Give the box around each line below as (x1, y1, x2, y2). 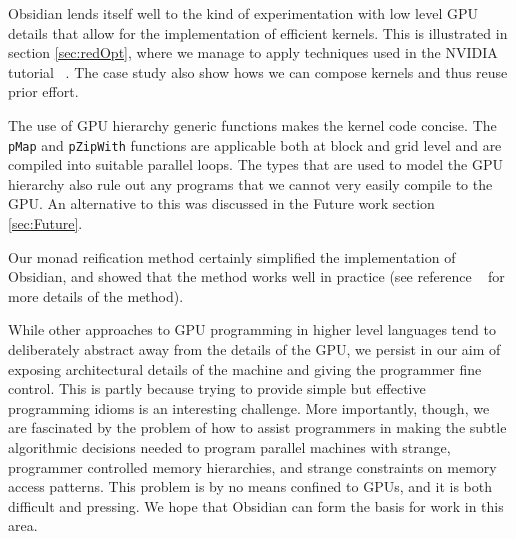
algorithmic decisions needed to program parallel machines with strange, (8, 436, 451, 457)
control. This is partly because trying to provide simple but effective (8, 378, 426, 399)
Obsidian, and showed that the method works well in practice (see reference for (8, 266, 505, 287)
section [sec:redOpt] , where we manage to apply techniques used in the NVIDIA (8, 42, 498, 63)
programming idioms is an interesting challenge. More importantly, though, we (8, 397, 490, 418)
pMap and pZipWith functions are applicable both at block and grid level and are (8, 134, 502, 155)
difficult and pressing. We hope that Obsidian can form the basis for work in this (8, 495, 504, 516)
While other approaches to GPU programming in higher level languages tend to (8, 319, 496, 340)
